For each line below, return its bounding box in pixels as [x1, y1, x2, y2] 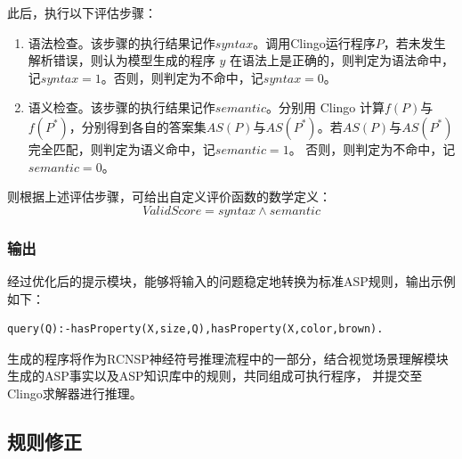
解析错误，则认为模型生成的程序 [28, 51, 215, 70]
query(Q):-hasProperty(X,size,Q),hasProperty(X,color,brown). [7, 323, 384, 336]
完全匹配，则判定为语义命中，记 [28, 139, 215, 158]
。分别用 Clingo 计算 [265, 98, 385, 117]
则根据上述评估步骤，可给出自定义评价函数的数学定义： [7, 187, 331, 206]
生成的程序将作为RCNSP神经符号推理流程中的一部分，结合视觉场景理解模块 [7, 348, 449, 367]
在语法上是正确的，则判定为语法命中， [230, 51, 455, 70]
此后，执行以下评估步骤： [7, 4, 157, 21]
